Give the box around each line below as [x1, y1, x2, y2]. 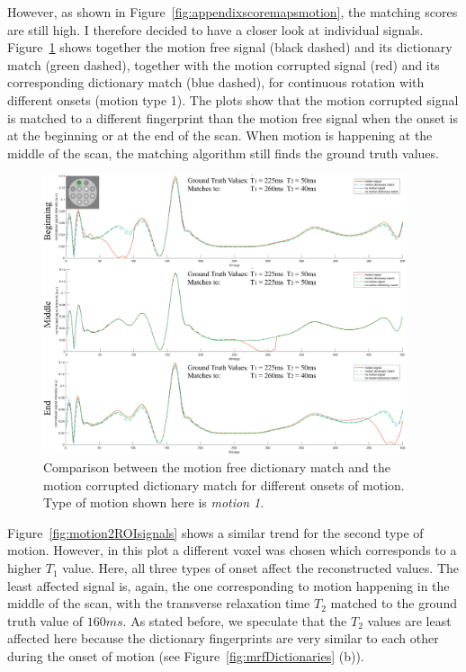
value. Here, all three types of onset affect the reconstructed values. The [62, 559, 459, 578]
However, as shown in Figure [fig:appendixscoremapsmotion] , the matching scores [7, 3, 458, 21]
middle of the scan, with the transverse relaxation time [7, 594, 310, 613]
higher [7, 559, 42, 578]
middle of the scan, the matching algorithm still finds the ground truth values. [7, 143, 439, 162]
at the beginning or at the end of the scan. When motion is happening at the [7, 126, 433, 145]
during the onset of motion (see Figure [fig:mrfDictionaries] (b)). [7, 647, 364, 666]
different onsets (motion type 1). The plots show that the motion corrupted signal [7, 90, 459, 109]
